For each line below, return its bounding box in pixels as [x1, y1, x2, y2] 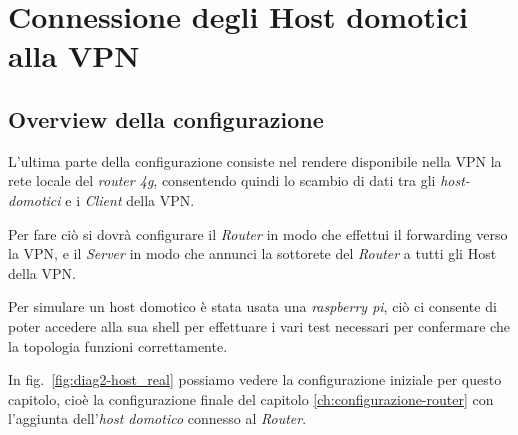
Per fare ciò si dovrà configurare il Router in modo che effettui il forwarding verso [8, 223, 508, 244]
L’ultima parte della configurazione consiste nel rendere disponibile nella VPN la [8, 150, 502, 171]
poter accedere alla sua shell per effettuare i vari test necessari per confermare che [8, 315, 510, 336]
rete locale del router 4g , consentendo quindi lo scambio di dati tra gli [8, 170, 436, 191]
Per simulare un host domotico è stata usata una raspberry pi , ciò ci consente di [8, 296, 497, 317]
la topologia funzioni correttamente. [8, 335, 228, 356]
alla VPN [8, 35, 140, 76]
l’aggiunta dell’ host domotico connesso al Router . [8, 408, 307, 429]
